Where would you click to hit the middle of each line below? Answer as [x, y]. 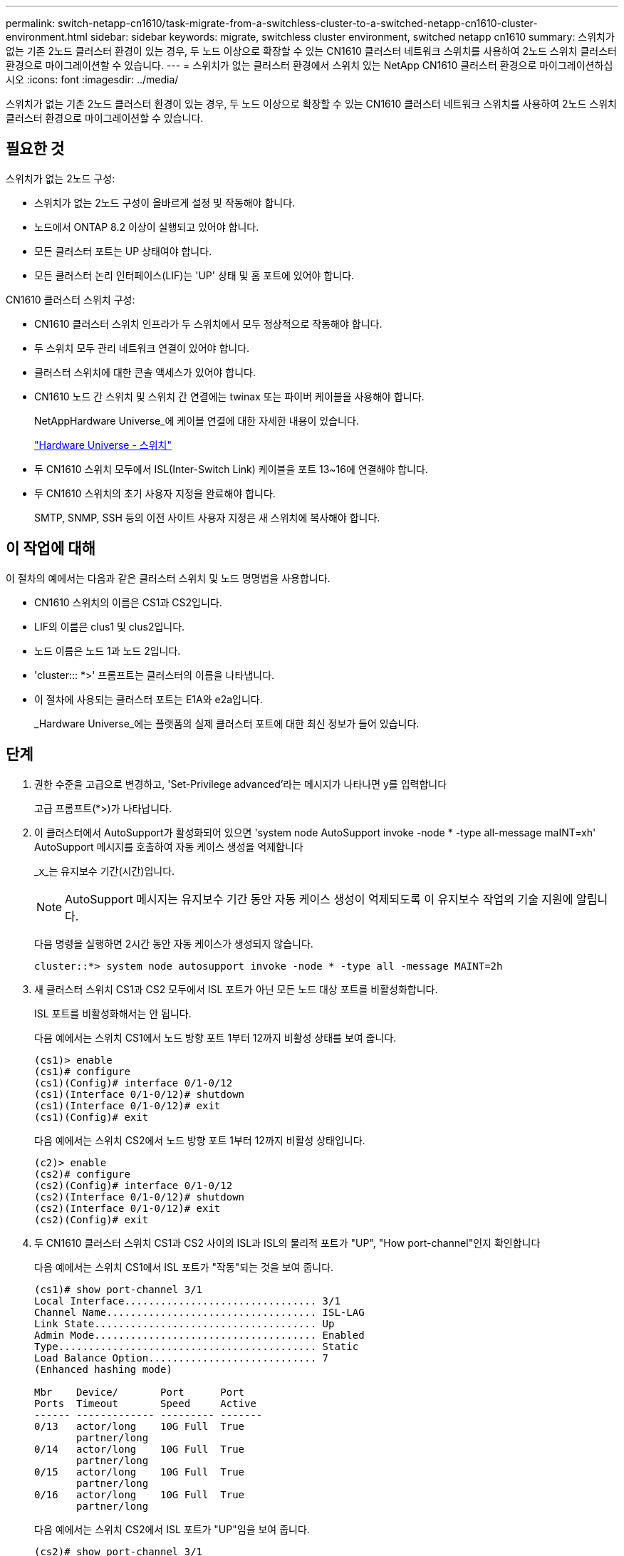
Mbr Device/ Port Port [140, 1392]
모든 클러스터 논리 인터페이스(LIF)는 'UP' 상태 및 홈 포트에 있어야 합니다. [194, 275]
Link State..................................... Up [184, 1323]
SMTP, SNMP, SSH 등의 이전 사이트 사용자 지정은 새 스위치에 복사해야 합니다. [207, 517]
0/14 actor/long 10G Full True [140, 1449]
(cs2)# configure [82, 1174]
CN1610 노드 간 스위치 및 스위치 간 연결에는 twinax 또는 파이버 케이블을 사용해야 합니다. [229, 396]
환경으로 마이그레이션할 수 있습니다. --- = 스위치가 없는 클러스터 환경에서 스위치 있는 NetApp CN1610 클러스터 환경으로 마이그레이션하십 [310, 65]
